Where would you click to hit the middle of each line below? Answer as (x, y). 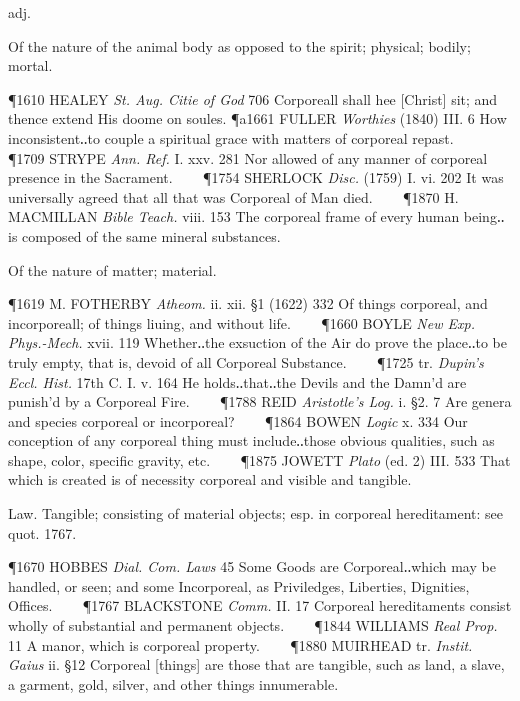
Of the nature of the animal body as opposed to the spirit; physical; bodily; (239, 45)
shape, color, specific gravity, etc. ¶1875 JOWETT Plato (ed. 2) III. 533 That (259, 459)
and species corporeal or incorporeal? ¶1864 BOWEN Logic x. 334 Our (238, 420)
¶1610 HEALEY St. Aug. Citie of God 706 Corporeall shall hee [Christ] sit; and (253, 98)
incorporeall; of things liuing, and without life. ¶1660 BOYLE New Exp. (241, 322)
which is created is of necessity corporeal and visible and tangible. (210, 479)
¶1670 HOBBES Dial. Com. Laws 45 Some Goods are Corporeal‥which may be (252, 566)
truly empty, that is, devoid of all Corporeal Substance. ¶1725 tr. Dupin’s (246, 361)
